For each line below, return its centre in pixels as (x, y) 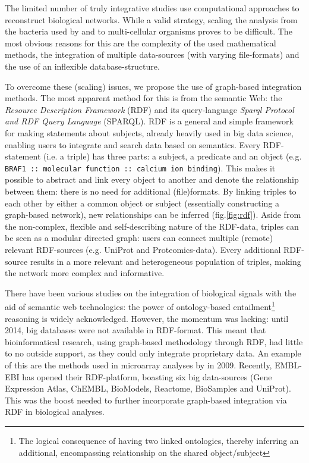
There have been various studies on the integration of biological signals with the (151, 292)
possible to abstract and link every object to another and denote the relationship (152, 179)
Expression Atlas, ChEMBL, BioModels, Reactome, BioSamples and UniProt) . (148, 388)
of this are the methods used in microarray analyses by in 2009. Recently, (138, 365)
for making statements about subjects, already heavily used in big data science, (149, 132)
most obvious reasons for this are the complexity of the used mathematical (141, 43)
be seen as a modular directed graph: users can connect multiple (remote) (139, 238)
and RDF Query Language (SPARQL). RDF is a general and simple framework (149, 121)
